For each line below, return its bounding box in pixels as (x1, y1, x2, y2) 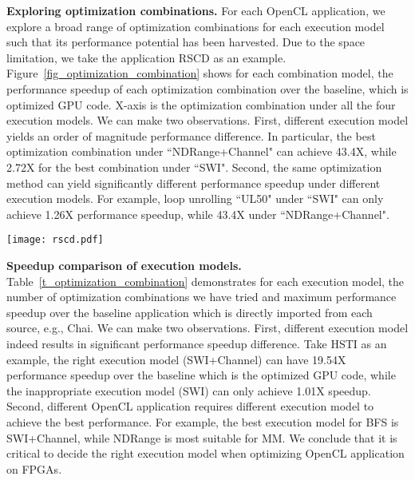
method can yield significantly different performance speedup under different (6, 174, 381, 191)
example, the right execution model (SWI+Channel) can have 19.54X (6, 351, 346, 367)
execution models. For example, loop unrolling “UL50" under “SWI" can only (6, 190, 384, 207)
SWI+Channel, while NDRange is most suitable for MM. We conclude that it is (6, 429, 397, 446)
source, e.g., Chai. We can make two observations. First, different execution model (6, 319, 409, 336)
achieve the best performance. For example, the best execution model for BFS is (6, 413, 399, 430)
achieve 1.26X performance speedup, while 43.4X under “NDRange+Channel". (6, 205, 389, 222)
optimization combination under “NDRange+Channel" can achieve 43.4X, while (6, 143, 397, 160)
